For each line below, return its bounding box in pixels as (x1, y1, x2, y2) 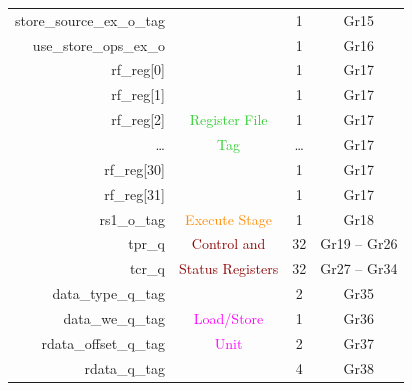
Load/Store (193, 307, 264, 328)
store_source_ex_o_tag (15, 9, 165, 30)
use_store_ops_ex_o (32, 34, 165, 55)
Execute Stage (185, 208, 273, 229)
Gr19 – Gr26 (320, 233, 398, 254)
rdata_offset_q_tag (41, 332, 165, 353)
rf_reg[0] (111, 59, 165, 80)
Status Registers (178, 258, 279, 279)
